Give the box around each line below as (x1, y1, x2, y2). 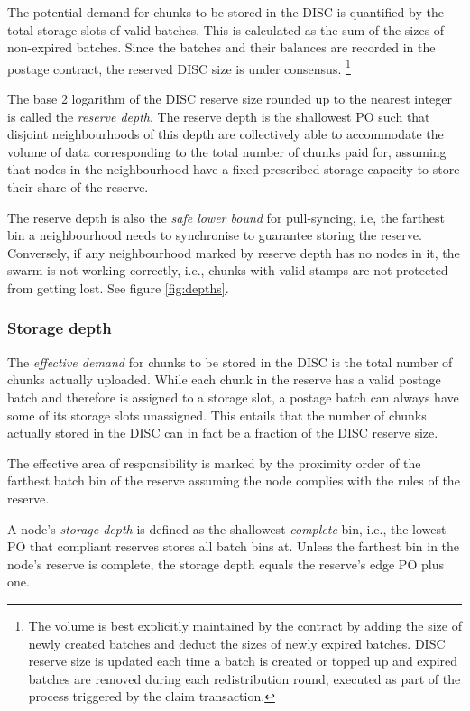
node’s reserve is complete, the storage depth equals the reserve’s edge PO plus (7, 554, 444, 573)
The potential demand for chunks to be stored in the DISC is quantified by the (7, 3, 444, 21)
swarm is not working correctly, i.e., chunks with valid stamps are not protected (7, 261, 448, 280)
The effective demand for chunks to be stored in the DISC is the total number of (7, 352, 453, 371)
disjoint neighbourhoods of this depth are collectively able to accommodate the (7, 125, 444, 143)
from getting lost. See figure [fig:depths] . (7, 278, 229, 297)
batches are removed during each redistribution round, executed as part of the (28, 669, 461, 688)
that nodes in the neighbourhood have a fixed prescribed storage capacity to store (7, 160, 460, 179)
